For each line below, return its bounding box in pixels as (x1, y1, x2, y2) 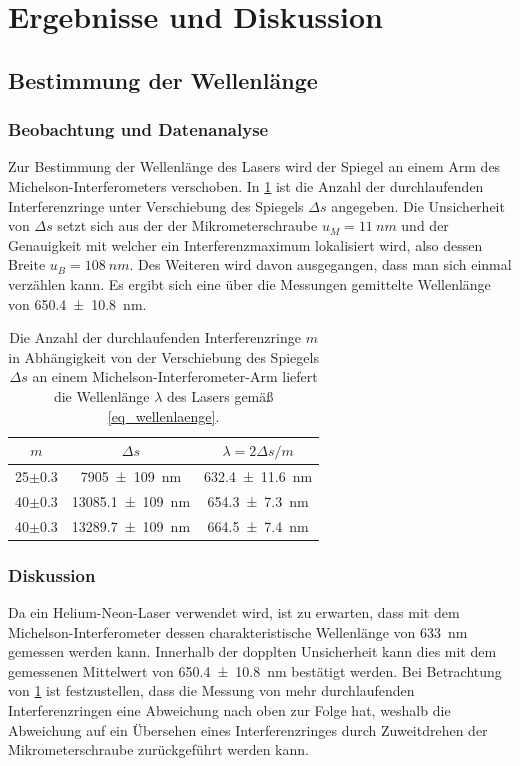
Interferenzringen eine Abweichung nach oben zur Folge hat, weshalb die (8, 699, 451, 720)
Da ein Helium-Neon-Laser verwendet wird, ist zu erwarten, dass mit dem (8, 601, 460, 622)
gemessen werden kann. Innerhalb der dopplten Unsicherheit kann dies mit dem (8, 641, 497, 662)
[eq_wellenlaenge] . (107, 405, 220, 426)
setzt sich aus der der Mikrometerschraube (57, 215, 318, 236)
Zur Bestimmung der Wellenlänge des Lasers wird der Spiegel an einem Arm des (8, 156, 501, 177)
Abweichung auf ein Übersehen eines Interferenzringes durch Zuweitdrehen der (8, 719, 488, 740)
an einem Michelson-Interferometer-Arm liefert (32, 366, 318, 387)
